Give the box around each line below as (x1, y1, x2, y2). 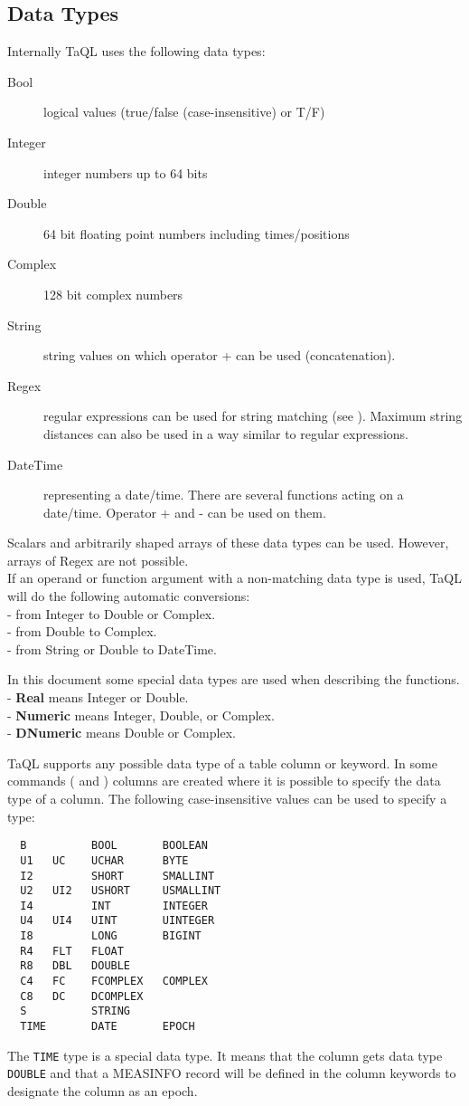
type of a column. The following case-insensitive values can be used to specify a (7, 789, 447, 808)
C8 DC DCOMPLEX (20, 989, 144, 1003)
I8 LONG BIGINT (20, 930, 202, 943)
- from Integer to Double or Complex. (7, 604, 216, 623)
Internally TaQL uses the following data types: (7, 42, 266, 61)
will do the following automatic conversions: (7, 586, 250, 605)
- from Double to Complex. (7, 622, 157, 641)
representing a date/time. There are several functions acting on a (43, 485, 404, 504)
